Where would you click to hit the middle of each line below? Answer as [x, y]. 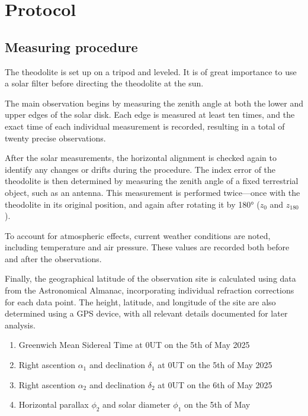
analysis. [20, 325]
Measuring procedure [71, 46]
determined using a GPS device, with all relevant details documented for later [146, 313]
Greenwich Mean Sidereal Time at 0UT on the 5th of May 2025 [134, 345]
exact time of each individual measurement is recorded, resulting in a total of [145, 126]
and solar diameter [137, 404]
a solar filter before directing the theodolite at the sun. [104, 83]
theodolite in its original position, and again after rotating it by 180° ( [132, 204]
